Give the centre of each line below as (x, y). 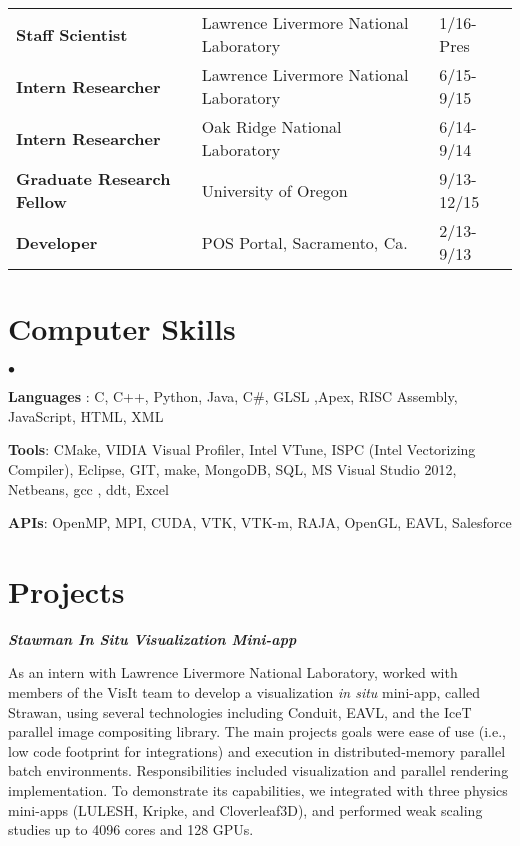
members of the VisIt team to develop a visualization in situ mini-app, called (244, 692)
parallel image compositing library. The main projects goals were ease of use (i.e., (257, 731)
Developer (57, 242)
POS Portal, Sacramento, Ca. (304, 242)
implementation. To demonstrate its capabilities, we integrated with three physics (258, 789)
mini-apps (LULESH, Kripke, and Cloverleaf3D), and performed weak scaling (245, 809)
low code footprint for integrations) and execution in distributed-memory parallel (257, 750)
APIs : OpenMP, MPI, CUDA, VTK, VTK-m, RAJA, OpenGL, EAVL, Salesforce (260, 522)
